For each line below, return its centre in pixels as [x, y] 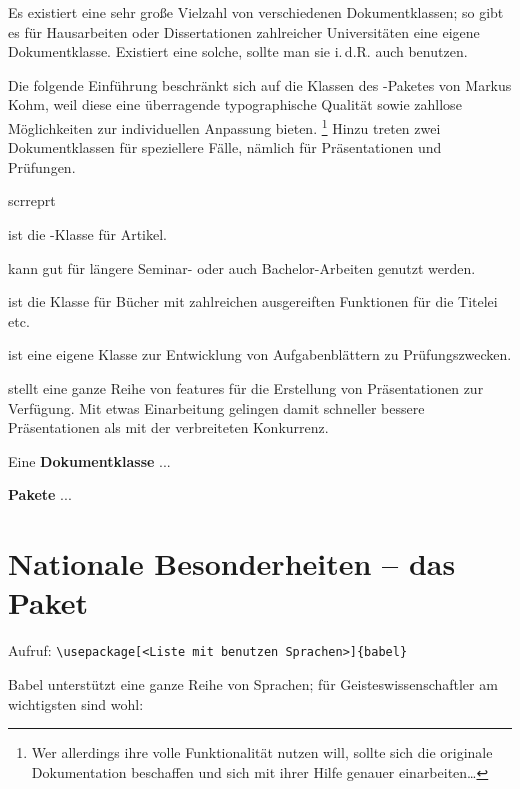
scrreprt [32, 200]
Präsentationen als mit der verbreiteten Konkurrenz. [168, 427]
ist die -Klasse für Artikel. [87, 234]
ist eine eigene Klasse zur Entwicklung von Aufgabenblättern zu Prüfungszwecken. [260, 354]
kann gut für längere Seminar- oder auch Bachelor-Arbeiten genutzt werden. [242, 267]
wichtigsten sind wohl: [76, 703]
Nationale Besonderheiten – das [232, 563]
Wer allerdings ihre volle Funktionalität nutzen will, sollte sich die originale [262, 752]
